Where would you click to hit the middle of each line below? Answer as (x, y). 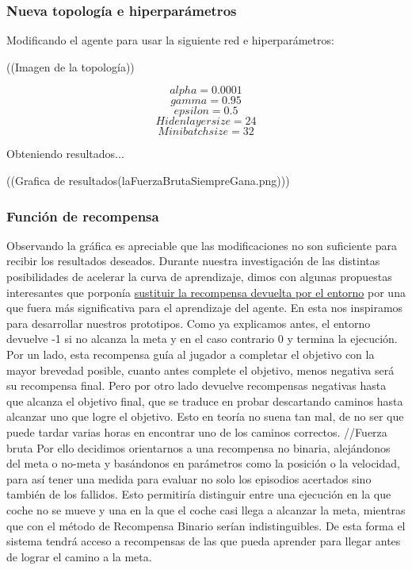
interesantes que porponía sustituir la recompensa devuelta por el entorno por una (206, 292)
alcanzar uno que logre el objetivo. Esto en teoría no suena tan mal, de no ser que (205, 416)
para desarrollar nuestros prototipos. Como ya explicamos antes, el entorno (189, 323)
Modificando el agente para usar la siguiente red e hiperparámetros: (170, 40)
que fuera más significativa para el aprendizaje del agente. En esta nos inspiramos (205, 308)
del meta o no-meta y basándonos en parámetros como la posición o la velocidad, (203, 463)
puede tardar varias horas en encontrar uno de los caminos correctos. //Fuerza (197, 431)
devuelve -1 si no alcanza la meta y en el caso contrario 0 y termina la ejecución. (202, 339)
